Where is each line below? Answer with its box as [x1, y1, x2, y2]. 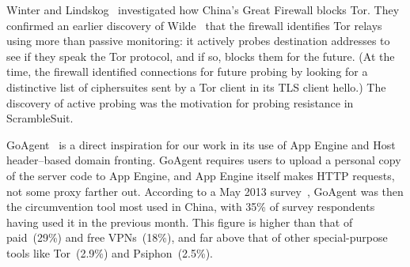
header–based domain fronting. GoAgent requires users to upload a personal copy [6, 152, 401, 168]
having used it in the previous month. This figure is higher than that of [6, 213, 353, 230]
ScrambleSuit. [6, 110, 74, 126]
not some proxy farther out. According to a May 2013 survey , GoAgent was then [6, 182, 404, 199]
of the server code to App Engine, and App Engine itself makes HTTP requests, [6, 167, 395, 183]
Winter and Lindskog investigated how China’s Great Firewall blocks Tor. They [6, 2, 400, 17]
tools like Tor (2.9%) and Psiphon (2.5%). [6, 244, 213, 261]
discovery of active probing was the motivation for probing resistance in [6, 94, 354, 111]
